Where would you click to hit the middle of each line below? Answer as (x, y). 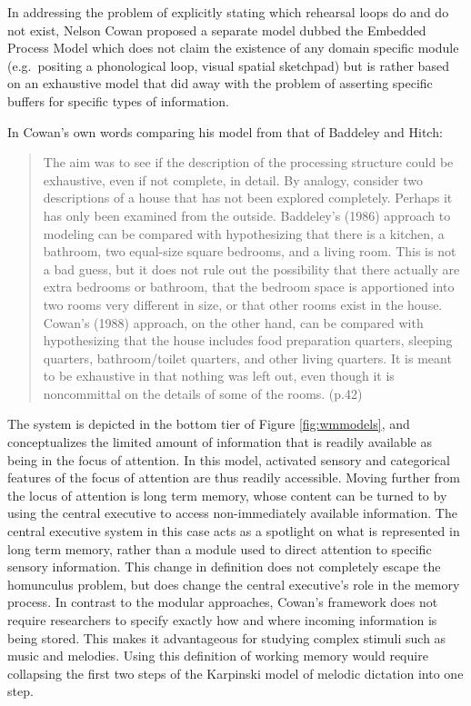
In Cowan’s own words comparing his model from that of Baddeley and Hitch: (225, 131)
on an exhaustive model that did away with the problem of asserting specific (220, 83)
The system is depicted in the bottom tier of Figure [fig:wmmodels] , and (209, 424)
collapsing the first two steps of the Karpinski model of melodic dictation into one (235, 673)
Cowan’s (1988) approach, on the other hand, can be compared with (233, 322)
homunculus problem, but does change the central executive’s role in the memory (234, 584)
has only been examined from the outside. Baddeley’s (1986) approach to (247, 215)
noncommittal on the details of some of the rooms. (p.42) (203, 393)
